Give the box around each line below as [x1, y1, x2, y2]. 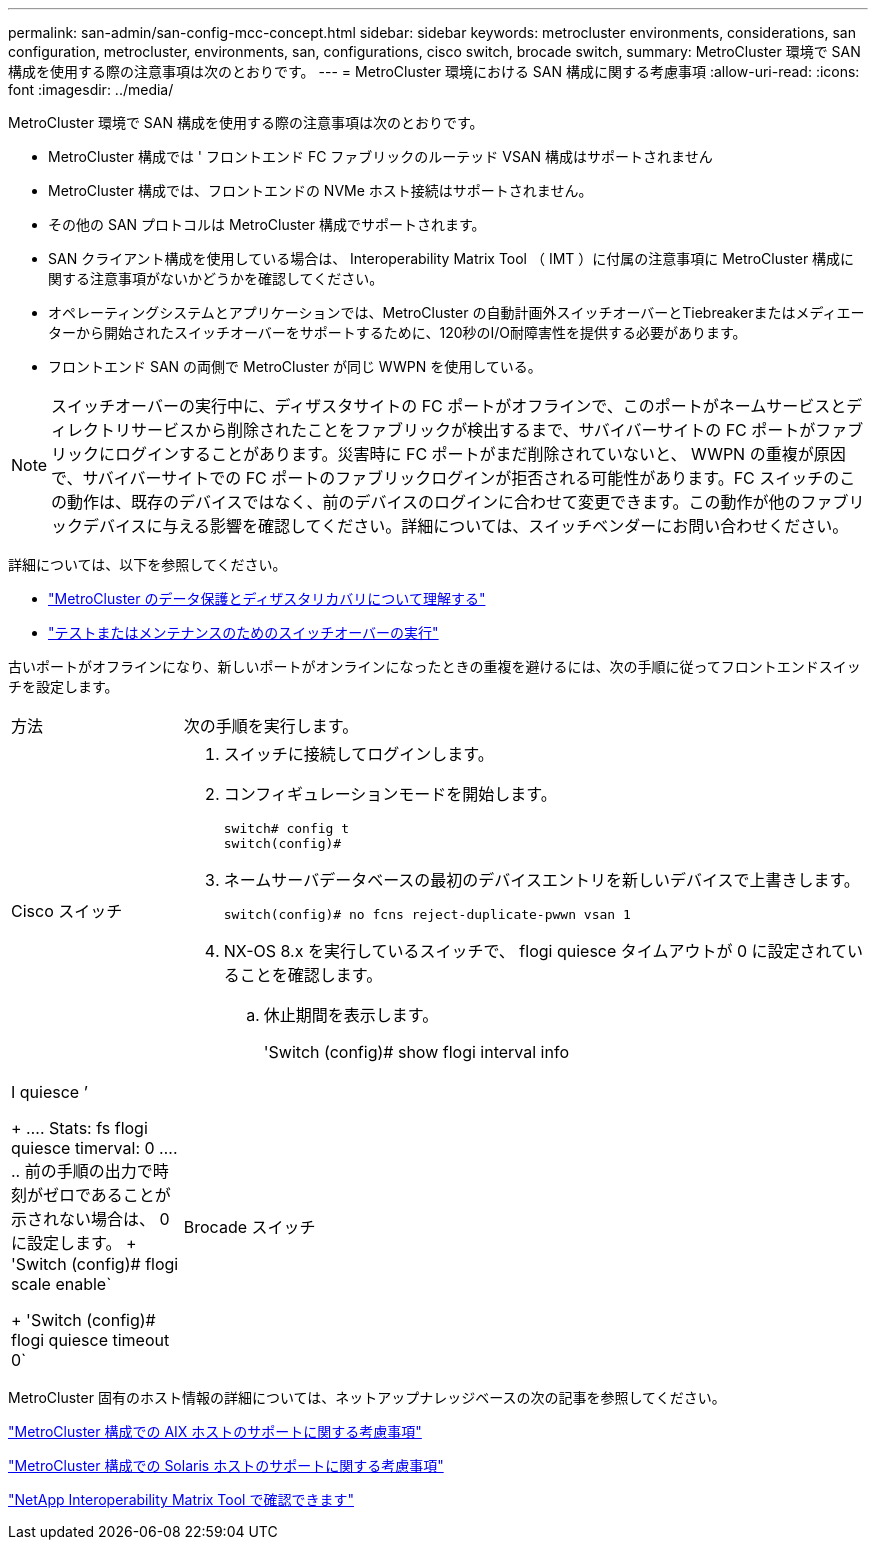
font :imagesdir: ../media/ [8, 81, 174, 98]
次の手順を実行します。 [183, 716, 359, 736]
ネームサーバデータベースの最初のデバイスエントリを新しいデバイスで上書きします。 [223, 870, 860, 890]
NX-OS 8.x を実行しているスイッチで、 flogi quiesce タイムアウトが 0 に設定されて [223, 941, 848, 961]
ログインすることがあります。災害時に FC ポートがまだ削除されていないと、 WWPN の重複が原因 [115, 444, 846, 464]
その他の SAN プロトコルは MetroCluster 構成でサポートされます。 [48, 216, 486, 233]
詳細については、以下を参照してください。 [8, 556, 287, 573]
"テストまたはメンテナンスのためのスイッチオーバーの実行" [48, 624, 439, 641]
